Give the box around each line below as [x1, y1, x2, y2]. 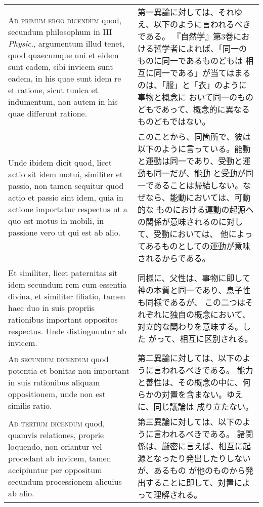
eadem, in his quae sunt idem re [8, 72, 121, 84]
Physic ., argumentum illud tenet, [8, 37, 125, 49]
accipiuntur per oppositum [8, 463, 102, 476]
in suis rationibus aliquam [8, 376, 100, 388]
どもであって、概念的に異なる [138, 103, 250, 115]
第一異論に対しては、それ [138, 6, 235, 18]
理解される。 [153, 489, 202, 500]
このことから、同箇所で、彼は [138, 131, 251, 142]
